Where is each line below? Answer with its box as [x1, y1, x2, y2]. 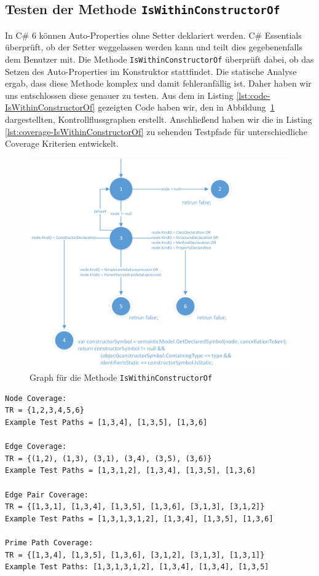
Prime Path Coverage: [5, 539, 93, 547]
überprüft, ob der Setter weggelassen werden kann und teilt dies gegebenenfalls [5, 41, 302, 53]
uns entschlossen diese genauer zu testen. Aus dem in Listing [5, 88, 234, 101]
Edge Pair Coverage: [5, 490, 89, 499]
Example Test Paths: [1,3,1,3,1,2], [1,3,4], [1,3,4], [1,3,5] [5, 562, 269, 572]
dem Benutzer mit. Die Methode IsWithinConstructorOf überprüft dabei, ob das [5, 52, 314, 65]
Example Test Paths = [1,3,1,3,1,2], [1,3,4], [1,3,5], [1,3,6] [5, 514, 274, 523]
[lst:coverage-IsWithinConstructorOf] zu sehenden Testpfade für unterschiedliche [5, 125, 307, 138]
